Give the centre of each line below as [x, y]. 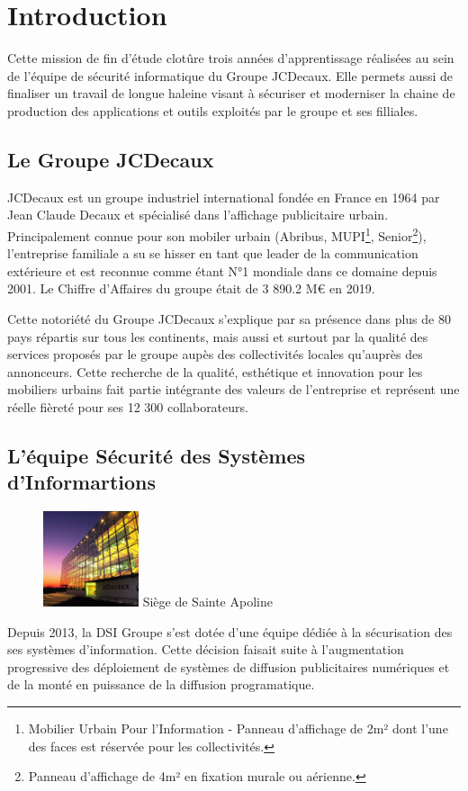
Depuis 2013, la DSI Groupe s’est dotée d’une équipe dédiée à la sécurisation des [230, 631]
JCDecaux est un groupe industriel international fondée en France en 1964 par [224, 197]
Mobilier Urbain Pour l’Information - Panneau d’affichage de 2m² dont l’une [238, 728]
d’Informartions [82, 482]
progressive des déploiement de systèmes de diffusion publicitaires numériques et [229, 666]
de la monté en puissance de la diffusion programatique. [161, 684]
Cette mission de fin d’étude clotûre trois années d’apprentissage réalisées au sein [231, 58]
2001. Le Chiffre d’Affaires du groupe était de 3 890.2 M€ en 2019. [191, 288]
